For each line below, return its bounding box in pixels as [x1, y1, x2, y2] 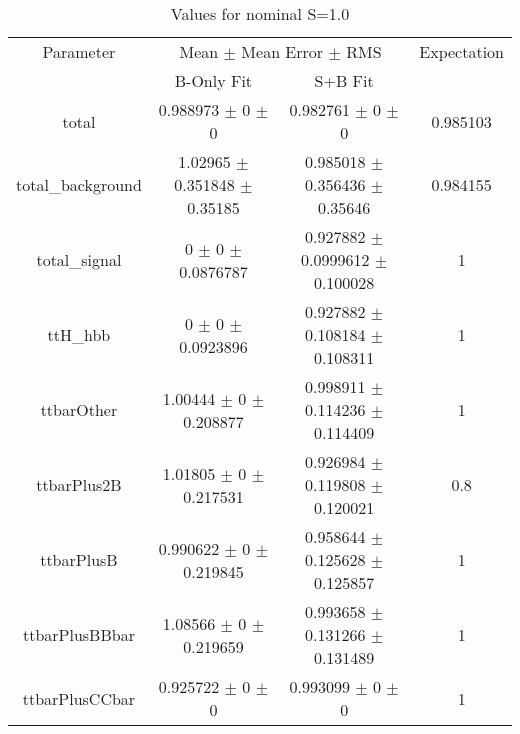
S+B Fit [314, 69, 374, 92]
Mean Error [241, 40, 324, 63]
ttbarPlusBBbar [22, 623, 135, 646]
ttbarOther [40, 398, 118, 421]
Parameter [42, 40, 116, 63]
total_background [16, 173, 142, 196]
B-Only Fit [174, 69, 253, 92]
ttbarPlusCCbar [22, 686, 136, 710]
